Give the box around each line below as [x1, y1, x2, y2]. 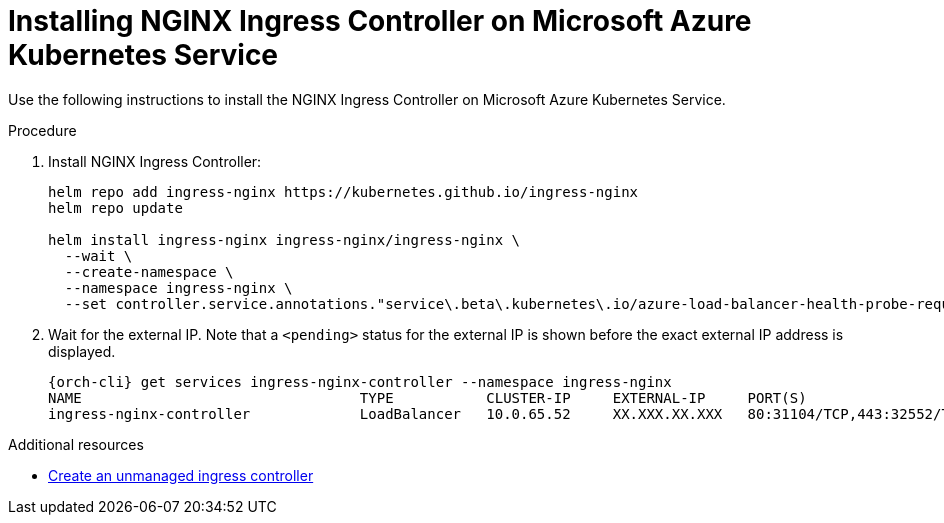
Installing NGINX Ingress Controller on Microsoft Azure [8, 4, 752, 38]
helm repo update [48, 199, 183, 216]
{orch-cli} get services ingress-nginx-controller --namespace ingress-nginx [48, 373, 672, 390]
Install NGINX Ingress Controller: [48, 152, 262, 170]
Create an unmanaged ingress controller [48, 466, 314, 484]
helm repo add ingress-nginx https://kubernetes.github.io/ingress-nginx [48, 183, 639, 200]
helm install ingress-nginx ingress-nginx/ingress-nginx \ [48, 231, 521, 248]
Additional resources [8, 435, 144, 453]
